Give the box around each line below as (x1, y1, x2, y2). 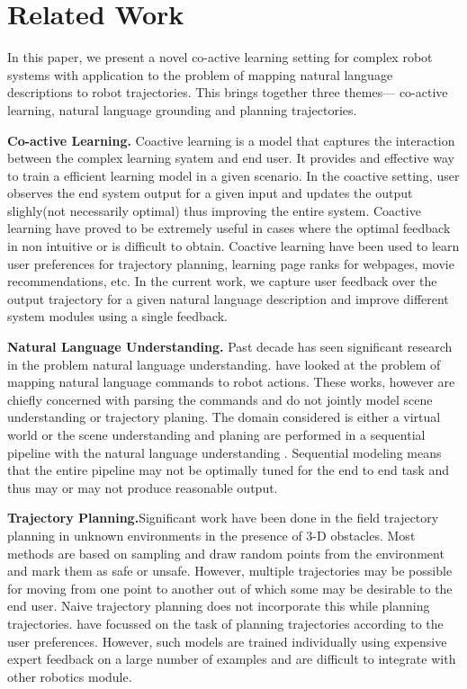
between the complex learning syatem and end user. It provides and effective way (7, 148, 454, 167)
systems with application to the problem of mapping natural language (7, 65, 393, 84)
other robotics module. (7, 667, 132, 685)
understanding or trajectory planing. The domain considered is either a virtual (7, 407, 441, 426)
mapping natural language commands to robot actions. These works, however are (7, 372, 455, 391)
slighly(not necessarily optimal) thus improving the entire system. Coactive (7, 201, 421, 219)
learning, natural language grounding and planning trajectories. (7, 100, 357, 119)
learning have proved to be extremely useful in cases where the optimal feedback (7, 219, 451, 237)
